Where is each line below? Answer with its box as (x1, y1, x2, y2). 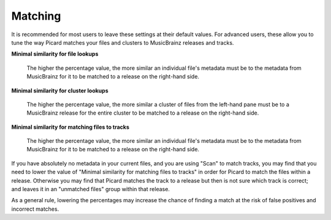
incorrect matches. (11, 205, 59, 213)
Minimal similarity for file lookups (11, 50, 99, 58)
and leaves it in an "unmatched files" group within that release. (11, 186, 170, 193)
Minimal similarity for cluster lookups (11, 86, 108, 94)
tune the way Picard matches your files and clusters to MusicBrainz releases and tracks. (11, 39, 234, 46)
